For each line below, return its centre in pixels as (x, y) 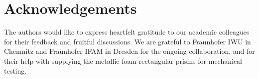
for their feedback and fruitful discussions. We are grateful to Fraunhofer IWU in (128, 41)
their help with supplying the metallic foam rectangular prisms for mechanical (123, 60)
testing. (15, 70)
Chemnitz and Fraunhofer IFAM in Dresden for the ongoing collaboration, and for (129, 51)
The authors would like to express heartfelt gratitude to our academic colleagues (127, 32)
